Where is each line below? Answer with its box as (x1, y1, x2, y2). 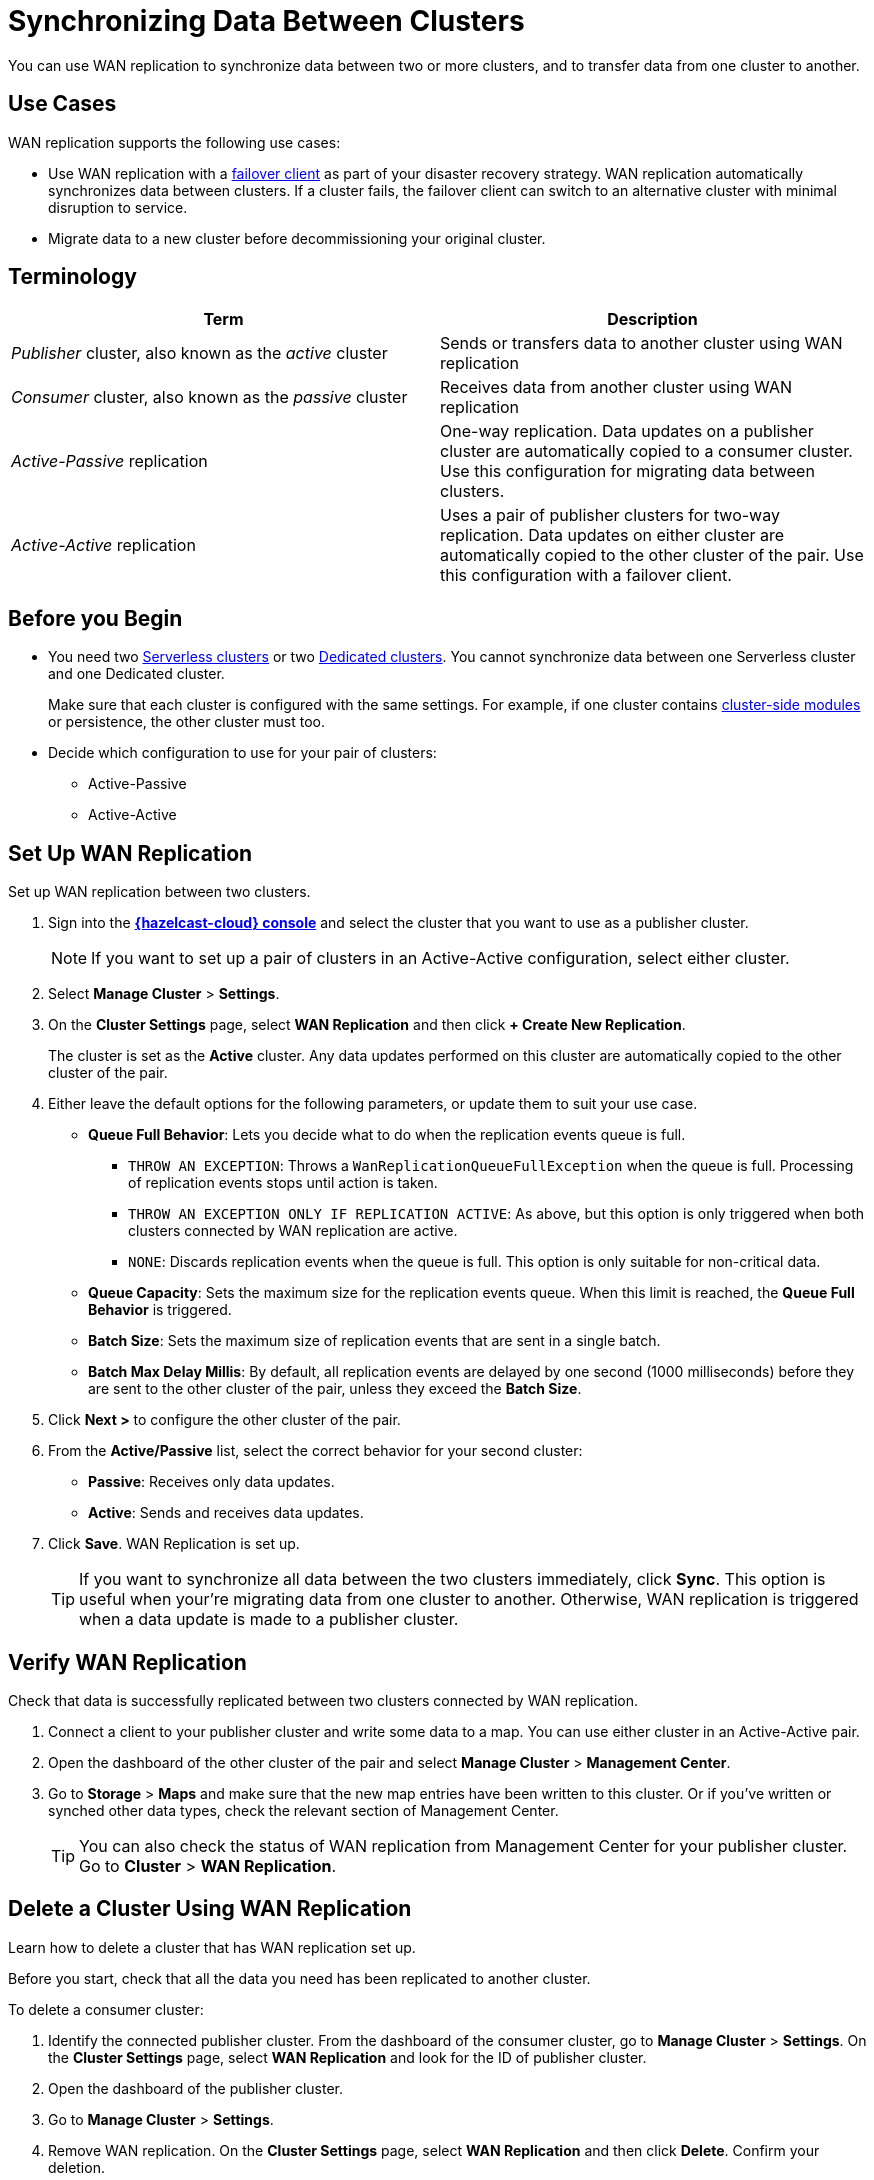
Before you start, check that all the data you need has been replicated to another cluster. (8, 1969, 591, 1987)
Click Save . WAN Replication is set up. (48, 1535, 300, 1553)
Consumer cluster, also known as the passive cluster (11, 387, 408, 408)
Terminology (8, 264, 137, 290)
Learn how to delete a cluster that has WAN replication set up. (8, 1938, 416, 1956)
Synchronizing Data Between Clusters (8, 4, 525, 38)
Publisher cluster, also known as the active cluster (11, 343, 388, 364)
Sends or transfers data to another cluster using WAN (440, 333, 843, 354)
